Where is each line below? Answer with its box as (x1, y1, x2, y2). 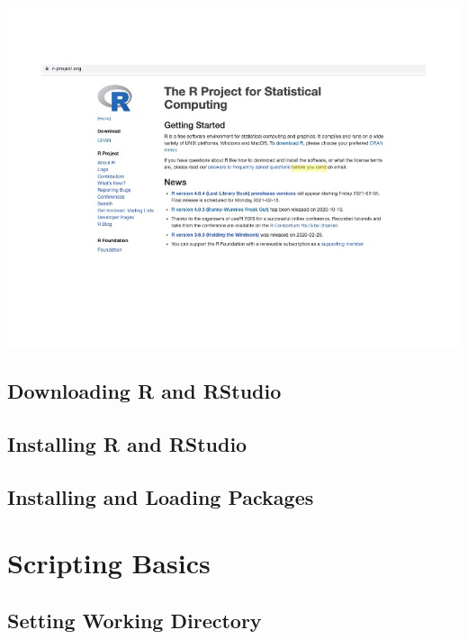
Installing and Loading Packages (7, 482, 314, 510)
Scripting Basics (7, 544, 211, 581)
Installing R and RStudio (7, 429, 247, 457)
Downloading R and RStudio (7, 376, 282, 404)
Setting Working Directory (7, 606, 262, 634)
